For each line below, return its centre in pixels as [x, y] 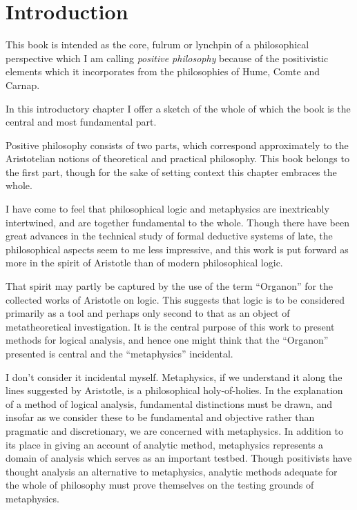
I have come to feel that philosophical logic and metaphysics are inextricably [167, 209]
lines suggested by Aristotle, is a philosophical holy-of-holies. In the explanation [174, 390]
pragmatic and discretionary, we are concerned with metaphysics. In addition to [174, 430]
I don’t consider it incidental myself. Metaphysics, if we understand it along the [174, 376]
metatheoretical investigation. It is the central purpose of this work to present [170, 326]
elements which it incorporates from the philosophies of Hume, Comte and [163, 71]
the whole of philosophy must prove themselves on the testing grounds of [160, 485]
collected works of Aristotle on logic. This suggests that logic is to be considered [175, 299]
